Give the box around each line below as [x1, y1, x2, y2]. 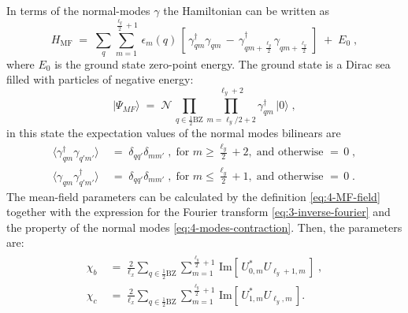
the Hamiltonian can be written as [163, 2, 330, 18]
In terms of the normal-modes [6, 2, 150, 18]
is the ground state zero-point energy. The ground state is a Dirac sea [54, 55, 391, 72]
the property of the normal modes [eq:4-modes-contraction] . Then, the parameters [6, 218, 402, 235]
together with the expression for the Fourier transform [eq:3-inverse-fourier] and [6, 203, 391, 220]
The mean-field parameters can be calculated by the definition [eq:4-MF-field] [6, 188, 380, 204]
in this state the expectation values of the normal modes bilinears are [6, 125, 341, 141]
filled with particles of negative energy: [6, 71, 194, 88]
